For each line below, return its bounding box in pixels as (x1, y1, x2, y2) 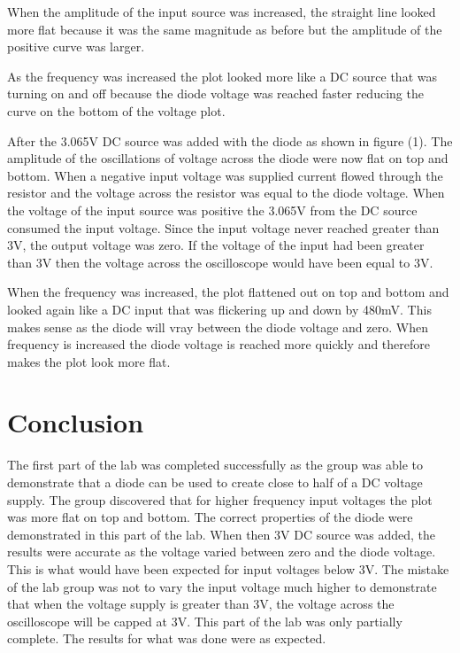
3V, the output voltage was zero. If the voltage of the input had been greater (7, 236, 425, 254)
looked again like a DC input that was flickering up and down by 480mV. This (7, 299, 432, 318)
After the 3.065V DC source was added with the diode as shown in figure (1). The (7, 131, 453, 150)
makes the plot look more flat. (7, 352, 171, 370)
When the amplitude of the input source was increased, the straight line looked (7, 3, 436, 20)
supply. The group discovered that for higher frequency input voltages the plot (7, 490, 433, 509)
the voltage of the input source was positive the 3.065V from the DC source (7, 200, 418, 219)
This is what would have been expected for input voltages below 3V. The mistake (7, 559, 449, 578)
